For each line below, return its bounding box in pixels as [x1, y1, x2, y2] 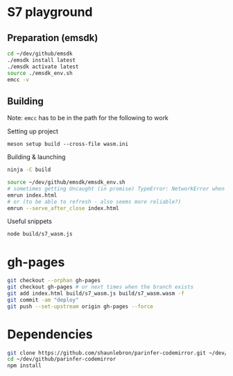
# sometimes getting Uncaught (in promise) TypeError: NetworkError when [7, 185, 225, 192]
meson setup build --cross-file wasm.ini [7, 140, 129, 148]
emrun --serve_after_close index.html [7, 204, 119, 212]
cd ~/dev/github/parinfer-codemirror [7, 356, 116, 363]
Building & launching [7, 153, 66, 161]
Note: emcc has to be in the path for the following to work [7, 114, 169, 122]
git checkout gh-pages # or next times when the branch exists [7, 284, 194, 291]
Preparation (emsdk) [7, 32, 98, 44]
